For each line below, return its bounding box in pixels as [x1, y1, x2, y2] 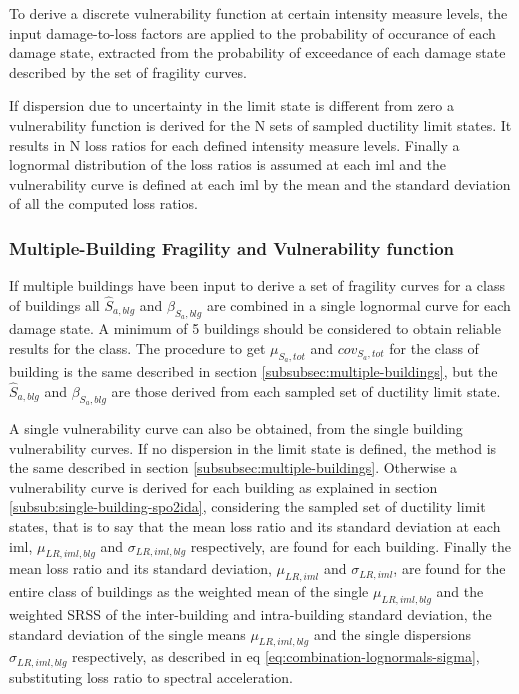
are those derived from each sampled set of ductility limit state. [111, 380, 501, 401]
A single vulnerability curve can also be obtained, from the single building [9, 417, 463, 438]
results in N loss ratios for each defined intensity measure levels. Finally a [9, 134, 460, 155]
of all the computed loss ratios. [9, 193, 198, 214]
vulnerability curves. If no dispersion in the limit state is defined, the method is [9, 437, 497, 458]
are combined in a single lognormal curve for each [206, 294, 511, 315]
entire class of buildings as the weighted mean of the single [9, 581, 369, 602]
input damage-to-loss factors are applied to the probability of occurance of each [9, 22, 496, 43]
